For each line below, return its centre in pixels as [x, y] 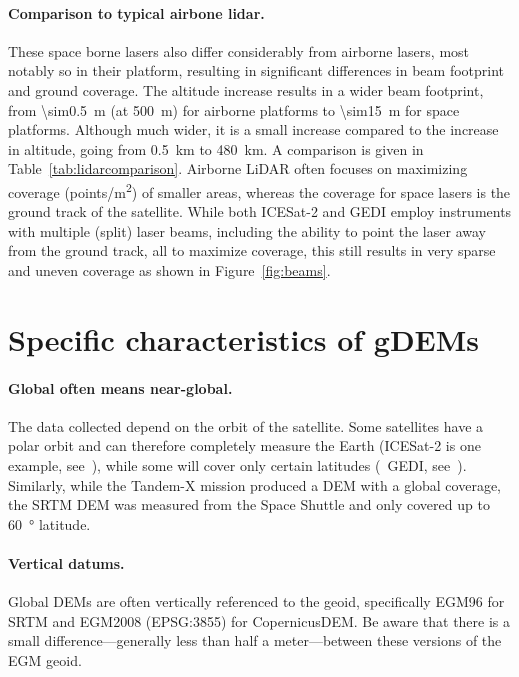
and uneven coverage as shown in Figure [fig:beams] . [169, 269]
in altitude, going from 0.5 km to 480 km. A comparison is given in [216, 148]
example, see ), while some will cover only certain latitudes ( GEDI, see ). [237, 464]
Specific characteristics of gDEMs [244, 338]
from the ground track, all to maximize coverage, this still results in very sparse [252, 250]
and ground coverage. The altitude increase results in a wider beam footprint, [246, 89]
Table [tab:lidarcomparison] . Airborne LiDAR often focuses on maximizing [238, 168]
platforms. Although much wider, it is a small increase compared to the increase [253, 129]
